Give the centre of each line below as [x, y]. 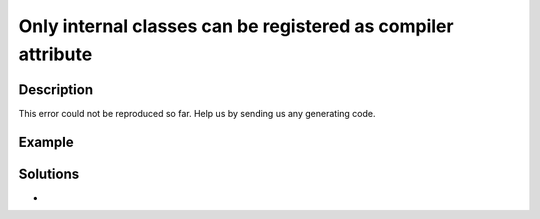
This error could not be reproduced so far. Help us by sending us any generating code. [197, 113]
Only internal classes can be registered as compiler [236, 26]
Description [56, 89]
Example [46, 141]
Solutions [49, 173]
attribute [55, 54]
